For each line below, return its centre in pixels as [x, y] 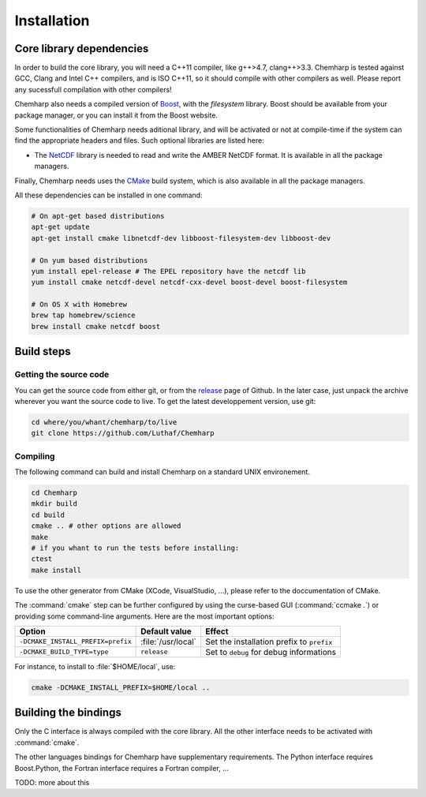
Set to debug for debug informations [271, 652]
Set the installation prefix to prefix [269, 642]
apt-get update [60, 227]
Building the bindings [68, 713]
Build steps [43, 352]
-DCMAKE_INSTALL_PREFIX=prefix [75, 642]
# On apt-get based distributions [98, 216]
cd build [48, 514]
